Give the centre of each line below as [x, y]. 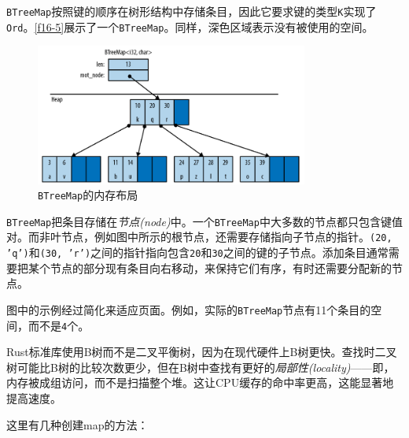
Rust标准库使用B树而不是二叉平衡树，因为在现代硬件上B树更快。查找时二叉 [202, 352]
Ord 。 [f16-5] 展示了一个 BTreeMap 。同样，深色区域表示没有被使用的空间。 [190, 26]
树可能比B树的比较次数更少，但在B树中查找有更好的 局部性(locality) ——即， [201, 367]
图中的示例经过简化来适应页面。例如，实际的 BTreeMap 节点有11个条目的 [189, 309]
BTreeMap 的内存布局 [88, 195]
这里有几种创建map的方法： [77, 424]
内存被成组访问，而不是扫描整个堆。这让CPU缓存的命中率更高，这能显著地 [200, 382]
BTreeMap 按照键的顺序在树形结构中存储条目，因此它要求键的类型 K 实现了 [192, 11]
